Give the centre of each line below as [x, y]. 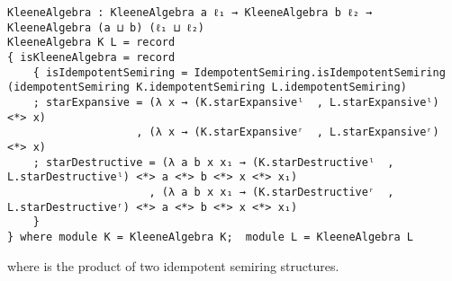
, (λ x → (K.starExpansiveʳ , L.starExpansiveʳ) [288, 132]
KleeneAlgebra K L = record [91, 43]
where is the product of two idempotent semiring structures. [173, 265]
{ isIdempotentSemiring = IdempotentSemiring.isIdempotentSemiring [239, 72]
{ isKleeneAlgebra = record [91, 57]
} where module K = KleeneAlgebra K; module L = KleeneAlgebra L [211, 237]
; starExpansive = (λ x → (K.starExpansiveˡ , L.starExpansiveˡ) [236, 102]
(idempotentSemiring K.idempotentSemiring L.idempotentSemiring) [207, 88]
